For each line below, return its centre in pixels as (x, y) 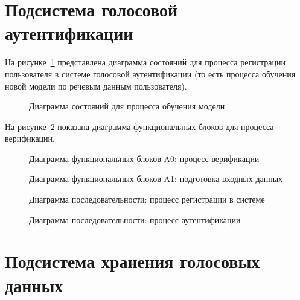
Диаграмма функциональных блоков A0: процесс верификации (144, 158)
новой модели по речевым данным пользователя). (96, 86)
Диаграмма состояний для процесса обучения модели (127, 106)
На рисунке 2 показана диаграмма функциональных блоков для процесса (139, 126)
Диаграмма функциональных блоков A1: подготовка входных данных (156, 179)
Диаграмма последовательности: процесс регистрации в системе (147, 199)
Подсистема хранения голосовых (132, 261)
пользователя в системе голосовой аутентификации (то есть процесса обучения (150, 73)
